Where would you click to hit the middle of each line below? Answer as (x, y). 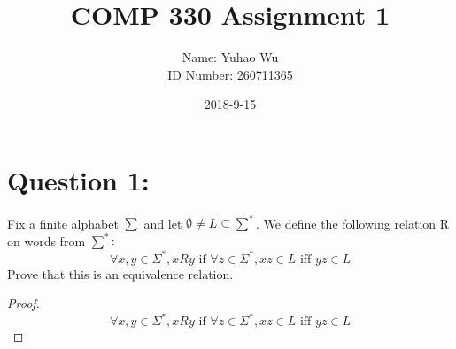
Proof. (23, 303)
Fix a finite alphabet (63, 223)
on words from (46, 240)
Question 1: (78, 179)
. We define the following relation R (353, 223)
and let (163, 223)
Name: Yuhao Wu (230, 57)
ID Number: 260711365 (230, 74)
